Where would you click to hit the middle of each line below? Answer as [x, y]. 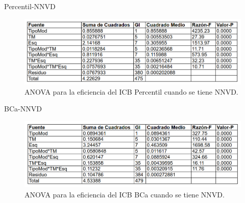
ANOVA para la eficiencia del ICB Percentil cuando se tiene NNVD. [131, 91]
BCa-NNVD [23, 109]
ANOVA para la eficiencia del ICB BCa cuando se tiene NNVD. [125, 195]
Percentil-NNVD [30, 6]
